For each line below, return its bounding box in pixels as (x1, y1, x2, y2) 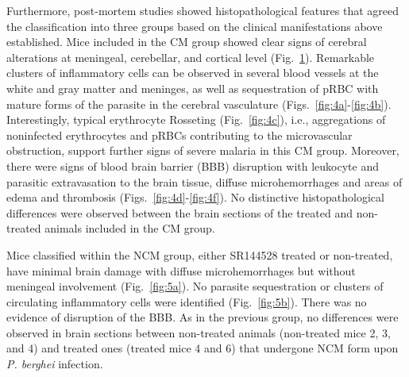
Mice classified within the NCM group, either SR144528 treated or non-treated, (6, 246, 393, 263)
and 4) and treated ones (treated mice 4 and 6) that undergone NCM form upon (6, 340, 399, 356)
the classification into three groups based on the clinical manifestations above (6, 17, 383, 34)
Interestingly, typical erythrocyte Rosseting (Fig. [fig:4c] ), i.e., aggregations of (6, 111, 386, 128)
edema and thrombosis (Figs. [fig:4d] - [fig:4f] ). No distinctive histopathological (6, 189, 384, 206)
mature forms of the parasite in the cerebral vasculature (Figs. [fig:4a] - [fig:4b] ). (6, 95, 392, 112)
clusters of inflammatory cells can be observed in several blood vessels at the (6, 64, 379, 81)
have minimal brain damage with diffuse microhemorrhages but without (6, 262, 356, 279)
